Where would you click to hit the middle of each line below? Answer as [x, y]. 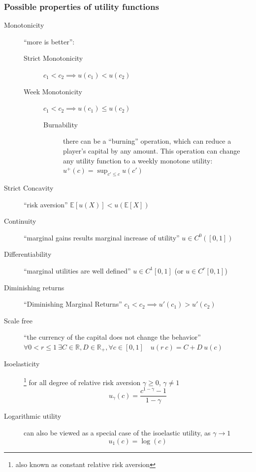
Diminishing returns [34, 287]
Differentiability [28, 254]
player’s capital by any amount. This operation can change [152, 150]
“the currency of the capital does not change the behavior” [112, 337]
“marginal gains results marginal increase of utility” [102, 237]
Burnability [61, 124]
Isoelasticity [22, 364]
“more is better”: [49, 41]
